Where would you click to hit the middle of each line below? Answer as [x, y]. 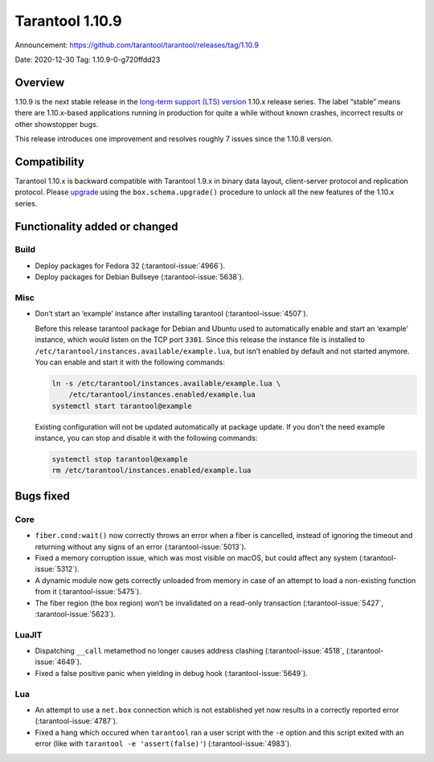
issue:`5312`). [57, 569]
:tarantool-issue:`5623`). [76, 613]
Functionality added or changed [96, 226]
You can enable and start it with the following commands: [130, 362]
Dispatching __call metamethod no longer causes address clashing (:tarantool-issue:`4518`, [190, 651]
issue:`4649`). [58, 662]
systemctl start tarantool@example [122, 406]
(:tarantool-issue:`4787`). [76, 721]
